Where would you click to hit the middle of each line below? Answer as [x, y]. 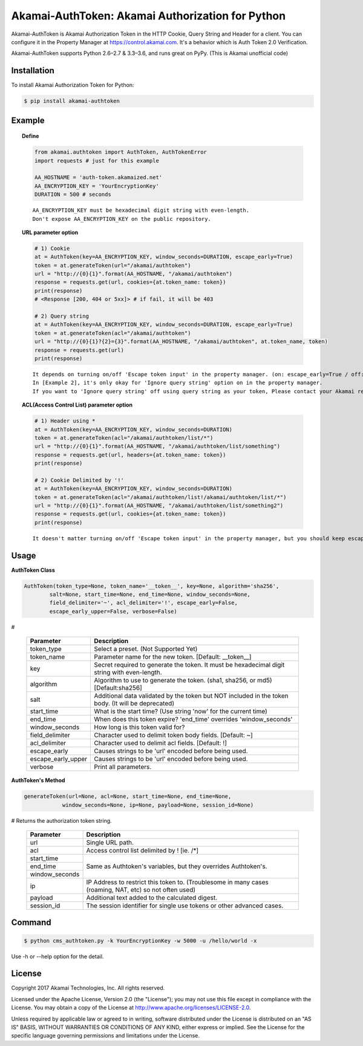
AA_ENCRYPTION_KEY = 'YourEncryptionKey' [97, 186]
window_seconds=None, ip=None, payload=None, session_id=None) [158, 805]
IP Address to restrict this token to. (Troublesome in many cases [177, 882]
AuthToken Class [33, 570]
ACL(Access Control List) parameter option [77, 405]
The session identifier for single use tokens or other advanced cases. [185, 906]
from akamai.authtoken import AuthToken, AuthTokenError [120, 152]
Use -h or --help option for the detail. [57, 956]
